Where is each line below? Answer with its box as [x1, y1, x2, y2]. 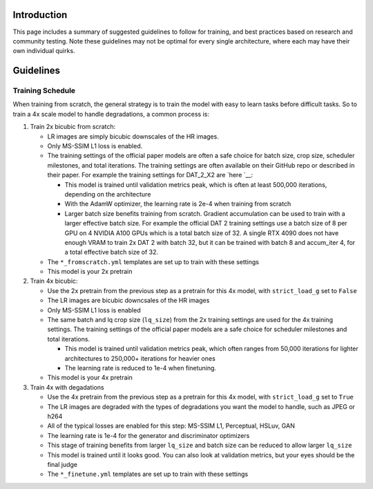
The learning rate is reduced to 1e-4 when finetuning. [64, 364, 217, 372]
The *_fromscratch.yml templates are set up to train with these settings [47, 257, 259, 266]
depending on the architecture [64, 190, 151, 198]
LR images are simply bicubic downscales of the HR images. [47, 132, 219, 141]
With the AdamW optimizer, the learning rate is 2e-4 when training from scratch [64, 200, 291, 208]
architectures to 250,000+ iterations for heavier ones [64, 354, 216, 362]
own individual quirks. [12, 47, 75, 55]
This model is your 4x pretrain [47, 373, 133, 382]
